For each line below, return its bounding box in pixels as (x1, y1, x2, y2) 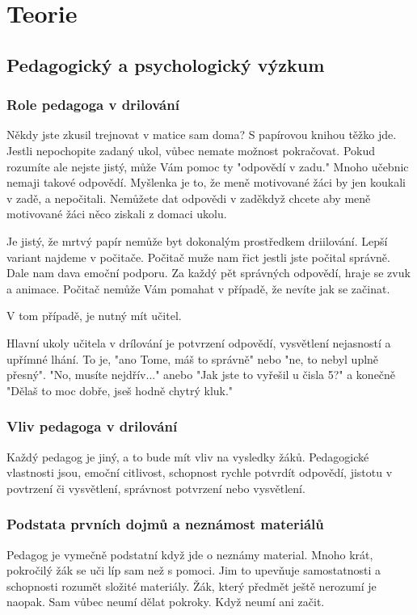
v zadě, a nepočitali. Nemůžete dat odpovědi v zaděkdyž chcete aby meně (6, 189, 371, 206)
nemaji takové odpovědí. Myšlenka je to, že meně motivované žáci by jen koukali (6, 174, 406, 191)
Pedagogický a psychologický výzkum (6, 52, 325, 77)
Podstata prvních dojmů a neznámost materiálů (6, 514, 324, 534)
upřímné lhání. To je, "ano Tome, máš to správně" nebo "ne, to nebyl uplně (6, 350, 379, 367)
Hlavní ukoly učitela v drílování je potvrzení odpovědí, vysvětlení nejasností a (6, 334, 391, 351)
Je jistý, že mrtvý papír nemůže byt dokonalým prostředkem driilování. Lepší (6, 232, 388, 249)
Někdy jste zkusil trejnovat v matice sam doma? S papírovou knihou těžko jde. (6, 126, 397, 143)
